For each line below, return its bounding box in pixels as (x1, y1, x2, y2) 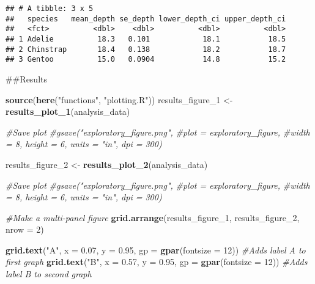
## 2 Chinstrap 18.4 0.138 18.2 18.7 (6, 45, 286, 54)
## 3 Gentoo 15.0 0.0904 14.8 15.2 (6, 55, 286, 64)
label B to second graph (6, 268, 92, 280)
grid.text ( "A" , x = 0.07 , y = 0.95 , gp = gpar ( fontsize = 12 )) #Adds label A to (6, 243, 306, 256)
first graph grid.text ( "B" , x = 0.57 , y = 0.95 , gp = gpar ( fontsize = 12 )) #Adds (6, 255, 308, 268)
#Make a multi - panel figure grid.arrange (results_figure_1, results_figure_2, (6, 211, 300, 224)
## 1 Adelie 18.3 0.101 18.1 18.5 (6, 34, 286, 43)
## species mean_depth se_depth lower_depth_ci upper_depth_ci (6, 14, 286, 23)
